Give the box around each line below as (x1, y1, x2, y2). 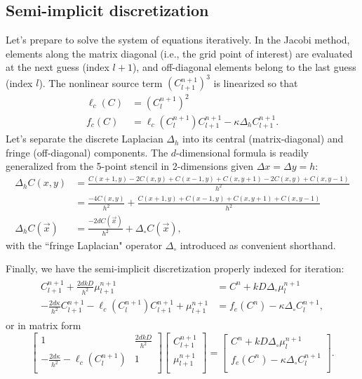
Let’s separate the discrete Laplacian (6, 131, 163, 146)
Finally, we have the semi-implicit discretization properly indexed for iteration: (6, 261, 344, 276)
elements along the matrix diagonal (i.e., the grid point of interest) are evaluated (6, 46, 353, 60)
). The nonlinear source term (39, 75, 163, 90)
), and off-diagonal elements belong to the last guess (132, 60, 356, 74)
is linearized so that (213, 75, 298, 90)
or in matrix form (6, 318, 81, 333)
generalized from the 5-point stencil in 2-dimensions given (6, 159, 254, 173)
